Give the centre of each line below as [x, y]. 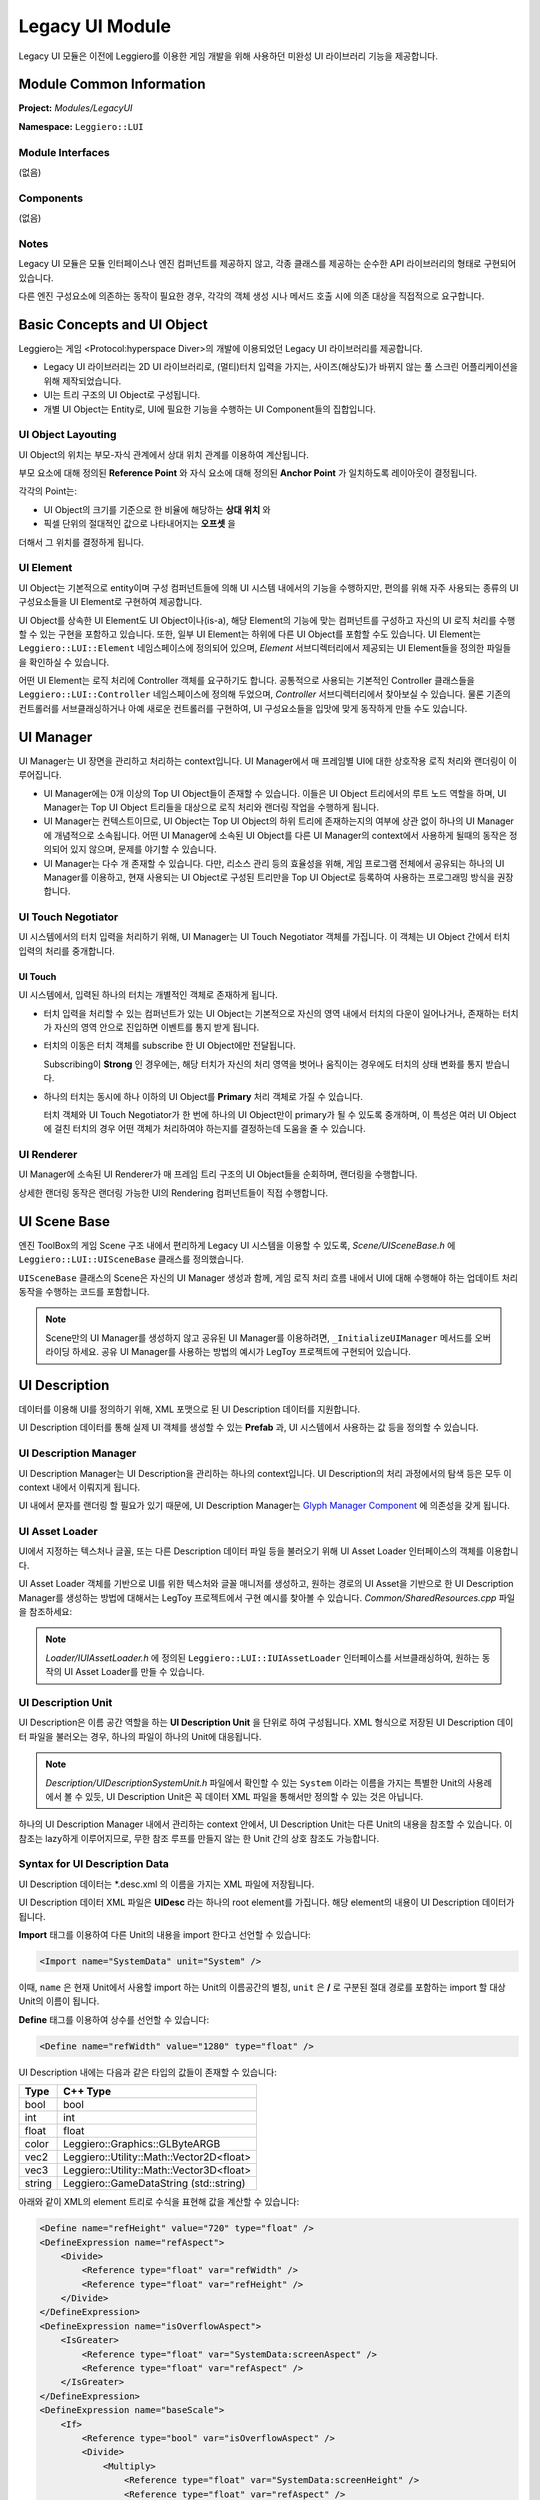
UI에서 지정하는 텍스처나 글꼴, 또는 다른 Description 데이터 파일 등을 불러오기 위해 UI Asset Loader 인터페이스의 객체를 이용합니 [268, 1551]
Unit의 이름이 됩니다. [59, 2001]
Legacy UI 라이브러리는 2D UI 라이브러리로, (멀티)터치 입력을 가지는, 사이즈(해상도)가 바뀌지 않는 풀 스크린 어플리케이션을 [281, 367]
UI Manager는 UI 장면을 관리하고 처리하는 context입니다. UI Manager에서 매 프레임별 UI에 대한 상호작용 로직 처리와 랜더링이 [262, 761]
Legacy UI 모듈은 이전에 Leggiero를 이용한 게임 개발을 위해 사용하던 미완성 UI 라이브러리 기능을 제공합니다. [228, 56]
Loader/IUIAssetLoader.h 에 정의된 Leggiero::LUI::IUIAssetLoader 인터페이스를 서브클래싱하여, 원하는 [262, 1657]
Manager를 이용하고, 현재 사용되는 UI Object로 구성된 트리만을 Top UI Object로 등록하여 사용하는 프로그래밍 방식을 [269, 877]
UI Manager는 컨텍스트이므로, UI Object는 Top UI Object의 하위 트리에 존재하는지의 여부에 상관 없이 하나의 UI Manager [279, 821]
